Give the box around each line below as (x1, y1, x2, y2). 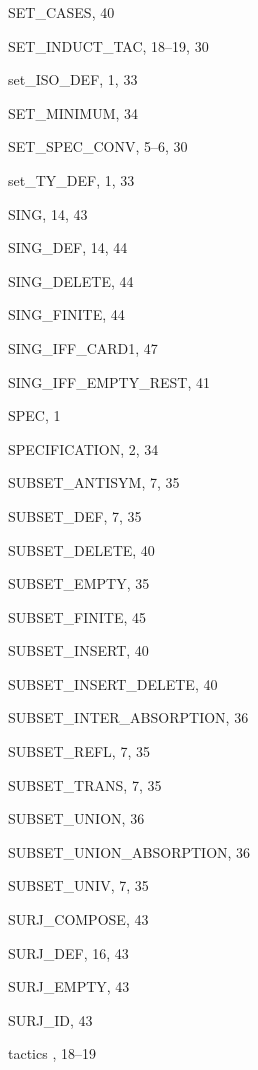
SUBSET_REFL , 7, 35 (8, 741, 150, 762)
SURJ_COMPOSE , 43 (8, 909, 149, 930)
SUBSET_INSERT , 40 (8, 640, 149, 661)
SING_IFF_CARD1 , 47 (8, 337, 158, 358)
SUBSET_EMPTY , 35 (8, 573, 150, 594)
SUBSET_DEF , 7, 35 (8, 505, 142, 526)
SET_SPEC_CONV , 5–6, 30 (8, 136, 188, 157)
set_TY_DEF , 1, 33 (8, 169, 135, 190)
